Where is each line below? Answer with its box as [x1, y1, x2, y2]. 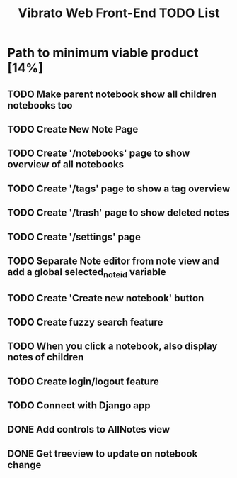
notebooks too [7, 99, 73, 111]
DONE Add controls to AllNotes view [7, 423, 170, 435]
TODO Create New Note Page [7, 123, 139, 135]
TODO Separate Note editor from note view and [7, 255, 219, 267]
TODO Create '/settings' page [7, 230, 141, 243]
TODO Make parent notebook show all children [7, 88, 217, 100]
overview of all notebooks [7, 158, 125, 171]
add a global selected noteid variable [7, 266, 166, 280]
